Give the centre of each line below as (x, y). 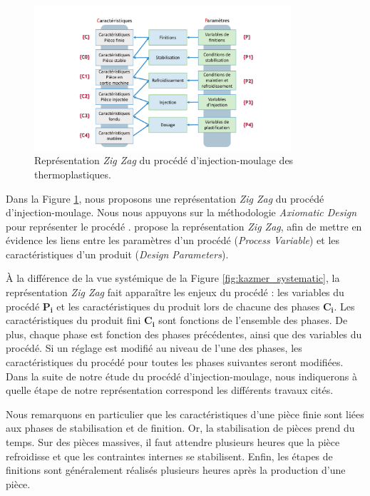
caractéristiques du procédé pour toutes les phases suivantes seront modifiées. (175, 362)
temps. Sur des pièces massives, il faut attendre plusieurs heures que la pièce (173, 442)
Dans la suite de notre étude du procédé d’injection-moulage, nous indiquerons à (181, 376)
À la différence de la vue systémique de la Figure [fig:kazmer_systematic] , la (173, 278)
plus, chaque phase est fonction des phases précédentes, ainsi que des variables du (184, 334)
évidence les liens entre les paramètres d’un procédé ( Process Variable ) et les (173, 240)
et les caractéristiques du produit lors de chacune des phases (188, 306)
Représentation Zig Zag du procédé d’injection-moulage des (164, 160)
